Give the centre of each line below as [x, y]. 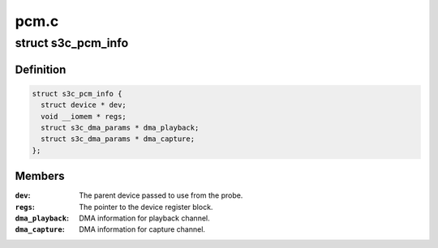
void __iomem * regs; [84, 116]
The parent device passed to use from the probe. [161, 195]
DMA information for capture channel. [142, 229]
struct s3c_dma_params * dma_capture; [118, 139]
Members [40, 176]
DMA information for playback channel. [144, 218]
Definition [41, 69]
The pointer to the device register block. [146, 207]
